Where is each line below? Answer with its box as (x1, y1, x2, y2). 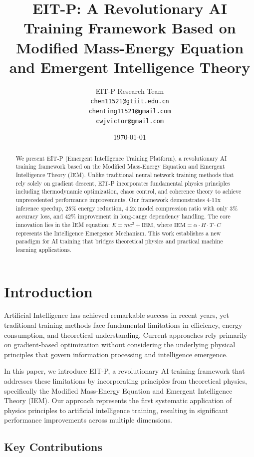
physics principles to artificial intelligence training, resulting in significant (4, 405, 229, 415)
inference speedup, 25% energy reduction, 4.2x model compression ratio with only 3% (15, 204, 238, 212)
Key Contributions (4, 439, 103, 455)
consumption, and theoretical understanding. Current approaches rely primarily (4, 329, 248, 340)
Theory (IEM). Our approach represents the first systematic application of (4, 395, 232, 406)
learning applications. (15, 245, 71, 253)
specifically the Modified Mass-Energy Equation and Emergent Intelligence (4, 385, 233, 396)
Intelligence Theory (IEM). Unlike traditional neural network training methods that (15, 170, 234, 179)
